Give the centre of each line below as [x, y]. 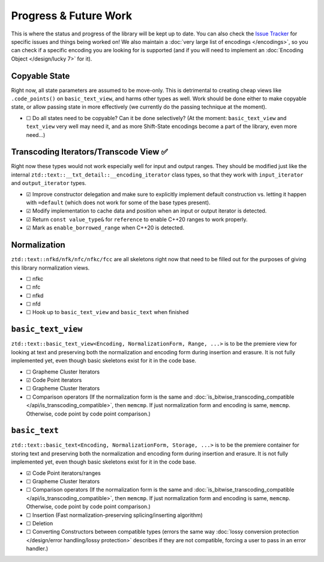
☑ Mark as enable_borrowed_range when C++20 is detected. [105, 228]
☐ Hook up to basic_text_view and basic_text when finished [107, 312]
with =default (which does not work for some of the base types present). [118, 203]
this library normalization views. [50, 268]
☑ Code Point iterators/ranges [64, 473]
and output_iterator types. [49, 183]
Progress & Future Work [72, 16]
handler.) [37, 549]
